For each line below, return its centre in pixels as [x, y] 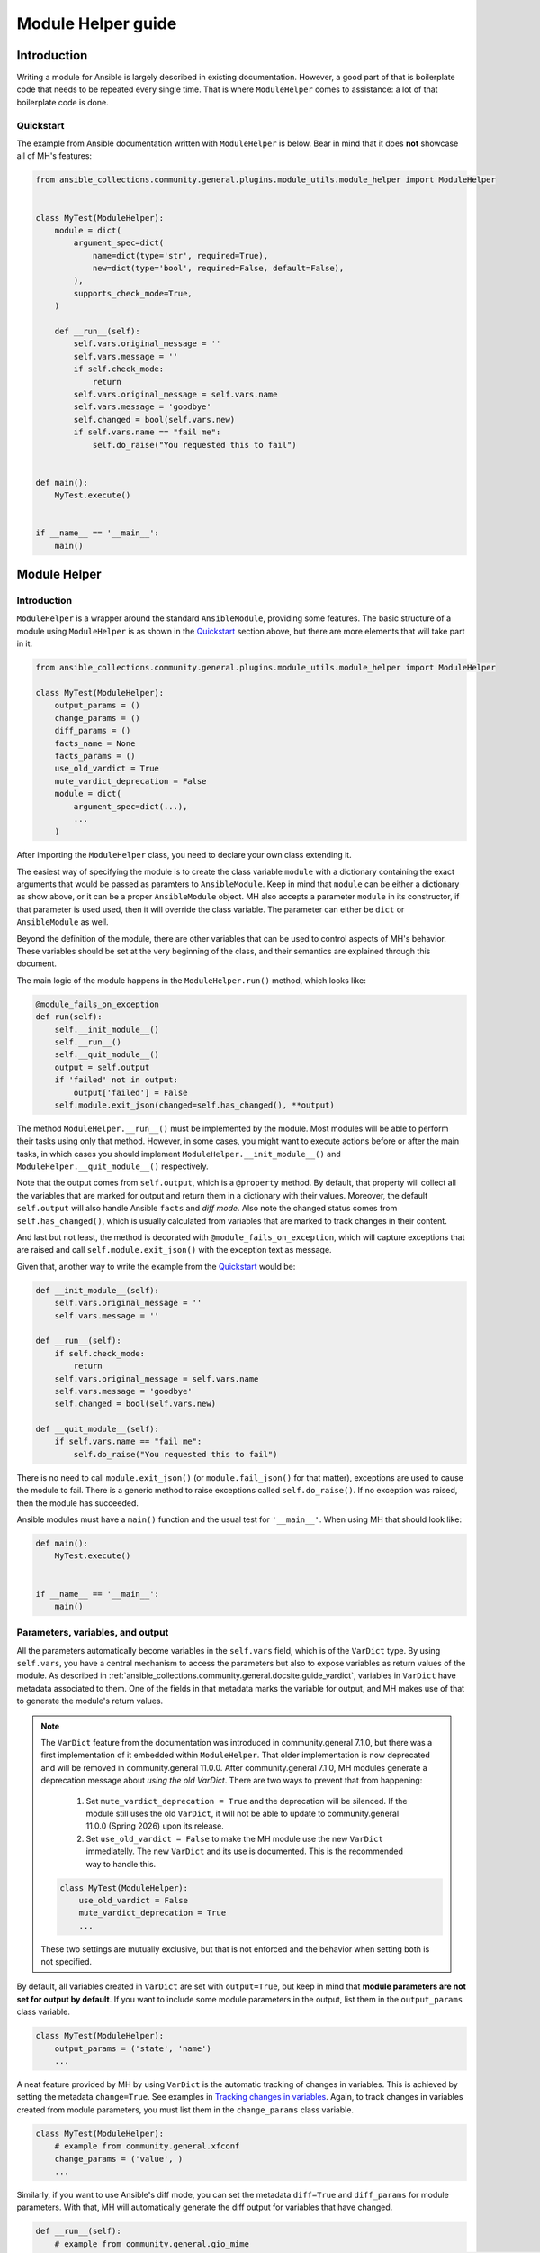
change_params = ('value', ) [119, 2159]
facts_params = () [95, 756]
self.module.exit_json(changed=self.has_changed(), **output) [194, 1105]
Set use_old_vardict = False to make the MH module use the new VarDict [235, 1838]
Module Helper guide [97, 23]
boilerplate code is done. [63, 102]
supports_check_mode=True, [133, 293]
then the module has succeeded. [77, 1503]
